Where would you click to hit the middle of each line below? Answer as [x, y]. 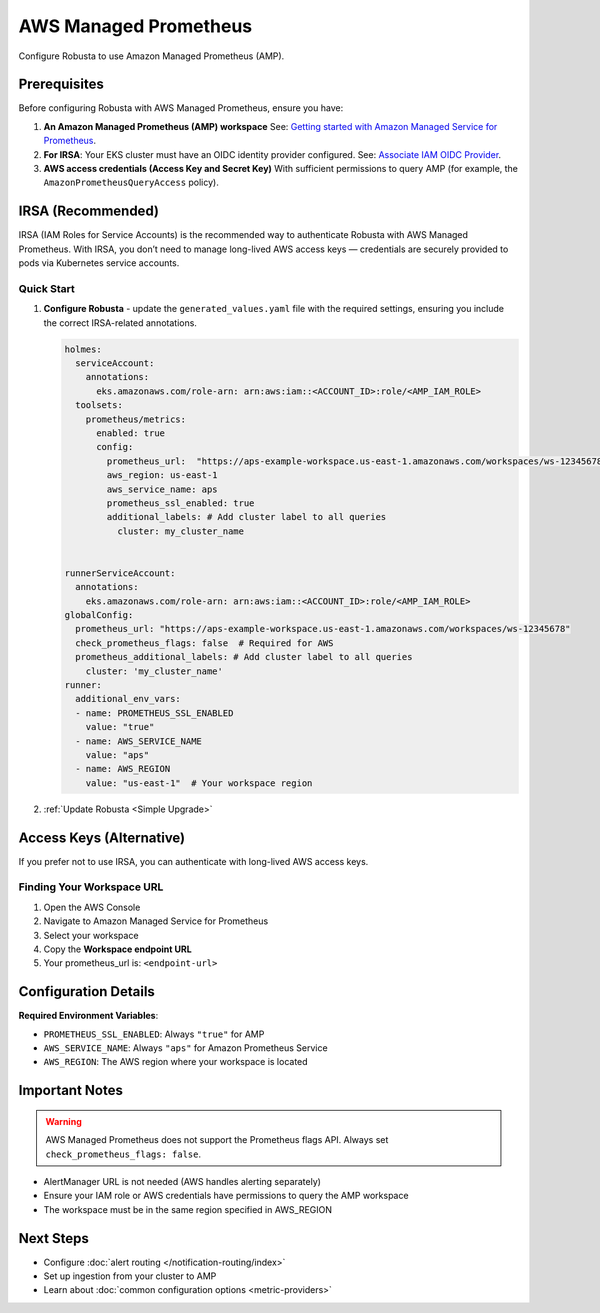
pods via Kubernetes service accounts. [99, 263]
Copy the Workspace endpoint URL [117, 949]
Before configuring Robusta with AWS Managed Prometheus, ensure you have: [181, 108]
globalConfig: [99, 615]
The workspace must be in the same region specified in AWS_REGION [188, 1209]
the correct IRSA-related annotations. [120, 322]
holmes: [83, 349]
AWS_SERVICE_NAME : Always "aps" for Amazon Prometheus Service [186, 1048]
